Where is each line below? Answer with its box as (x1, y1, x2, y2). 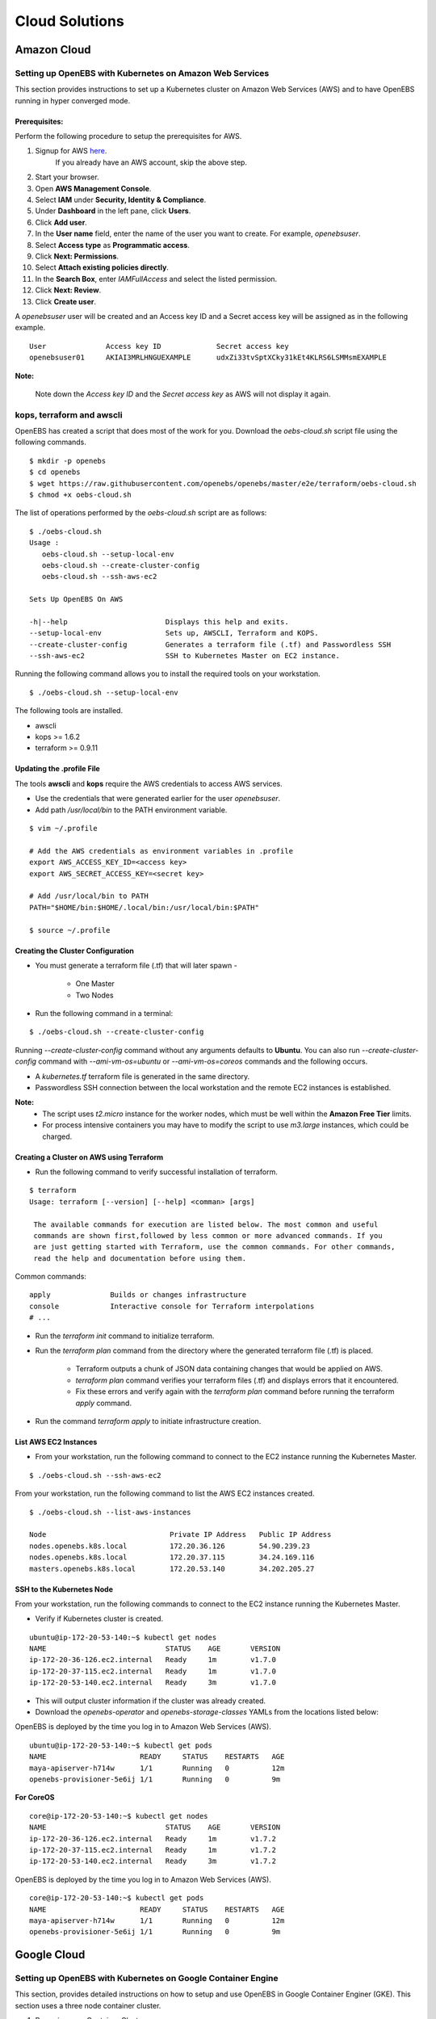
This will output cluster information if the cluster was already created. (35, 1696, 266, 1706)
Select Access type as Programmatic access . (35, 240, 190, 250)
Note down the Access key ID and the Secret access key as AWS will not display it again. (35, 388, 331, 399)
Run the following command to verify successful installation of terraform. (35, 1167, 278, 1177)
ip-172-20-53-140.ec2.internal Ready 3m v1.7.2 (29, 1857, 276, 1866)
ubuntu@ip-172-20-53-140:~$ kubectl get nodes (29, 1632, 217, 1642)
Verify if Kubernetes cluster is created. (35, 1614, 164, 1623)
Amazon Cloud (15, 43, 91, 57)
